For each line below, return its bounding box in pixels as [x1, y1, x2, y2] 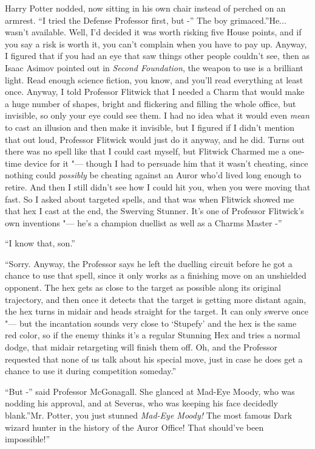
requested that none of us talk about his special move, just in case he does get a [5, 352, 303, 365]
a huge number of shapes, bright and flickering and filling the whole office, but [5, 97, 296, 110]
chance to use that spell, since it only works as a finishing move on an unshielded [5, 269, 307, 282]
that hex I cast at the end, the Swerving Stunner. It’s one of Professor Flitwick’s [5, 204, 304, 217]
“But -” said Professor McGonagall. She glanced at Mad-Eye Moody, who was [5, 385, 295, 397]
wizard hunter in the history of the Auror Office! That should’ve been [5, 420, 264, 433]
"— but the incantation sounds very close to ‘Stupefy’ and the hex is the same [5, 316, 297, 329]
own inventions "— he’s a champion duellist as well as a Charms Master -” [5, 216, 282, 229]
